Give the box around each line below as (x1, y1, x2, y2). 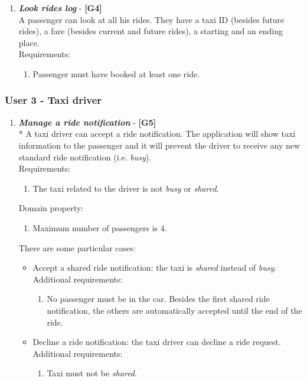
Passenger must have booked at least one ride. (32, 67, 200, 80)
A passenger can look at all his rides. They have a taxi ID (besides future (18, 13, 285, 25)
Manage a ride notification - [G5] (18, 116, 156, 128)
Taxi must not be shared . (47, 367, 137, 379)
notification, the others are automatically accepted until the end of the (47, 304, 302, 316)
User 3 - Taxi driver (5, 93, 102, 107)
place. (18, 36, 40, 48)
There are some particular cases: (18, 241, 136, 254)
